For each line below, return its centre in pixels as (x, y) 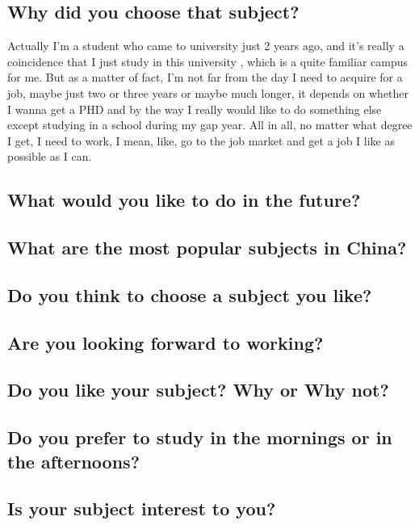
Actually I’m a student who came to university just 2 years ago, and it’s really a (206, 46)
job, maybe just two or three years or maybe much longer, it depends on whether (208, 92)
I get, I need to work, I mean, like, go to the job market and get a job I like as (201, 140)
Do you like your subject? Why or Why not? (198, 390)
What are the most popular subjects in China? (207, 248)
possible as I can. (50, 156)
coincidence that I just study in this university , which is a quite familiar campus (207, 61)
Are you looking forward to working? (166, 342)
